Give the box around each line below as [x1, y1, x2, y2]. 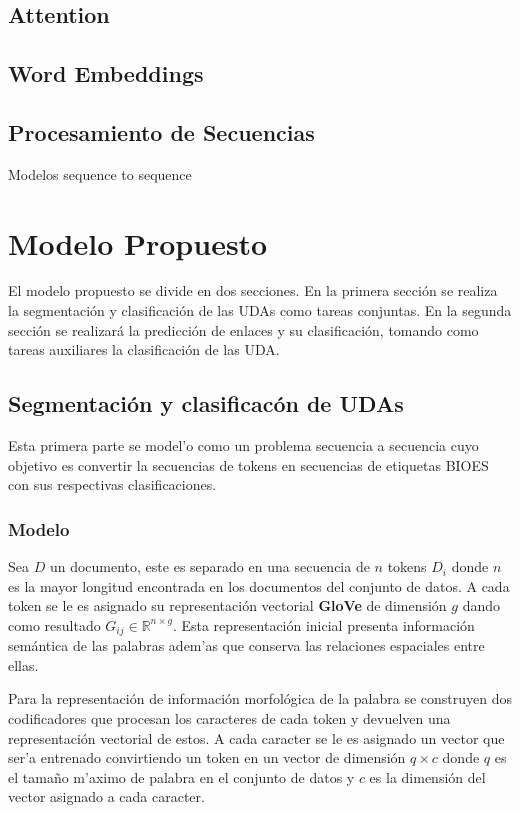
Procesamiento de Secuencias [8, 116, 315, 147]
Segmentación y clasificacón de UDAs [8, 388, 404, 419]
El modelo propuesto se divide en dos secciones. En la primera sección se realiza [8, 280, 498, 301]
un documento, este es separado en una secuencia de [49, 556, 370, 577]
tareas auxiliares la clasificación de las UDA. [8, 339, 280, 360]
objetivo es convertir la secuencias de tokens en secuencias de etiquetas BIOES [8, 454, 489, 475]
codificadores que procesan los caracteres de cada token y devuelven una [8, 708, 451, 729]
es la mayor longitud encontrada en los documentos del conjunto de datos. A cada [8, 575, 510, 596]
